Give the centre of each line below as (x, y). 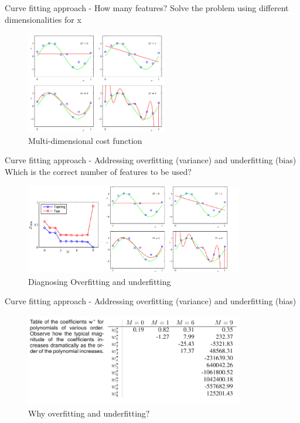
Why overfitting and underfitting (87, 413)
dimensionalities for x (43, 19)
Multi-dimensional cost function (85, 140)
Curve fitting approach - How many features (84, 8)
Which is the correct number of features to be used (96, 171)
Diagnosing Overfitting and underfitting (100, 281)
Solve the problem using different (229, 8)
